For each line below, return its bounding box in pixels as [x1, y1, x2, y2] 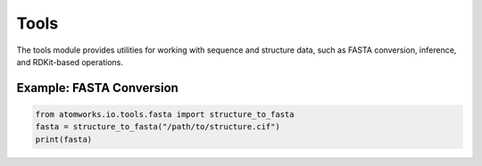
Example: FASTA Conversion [16, 80, 179, 95]
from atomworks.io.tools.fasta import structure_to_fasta [35, 109, 295, 120]
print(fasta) [35, 134, 93, 145]
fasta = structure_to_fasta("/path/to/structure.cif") [35, 121, 280, 132]
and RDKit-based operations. [16, 56, 124, 67]
